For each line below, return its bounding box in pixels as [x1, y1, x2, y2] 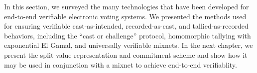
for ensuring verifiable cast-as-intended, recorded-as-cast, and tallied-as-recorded [4, 21, 249, 31]
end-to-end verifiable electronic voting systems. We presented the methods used [4, 11, 247, 21]
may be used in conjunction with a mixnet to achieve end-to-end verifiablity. [4, 59, 237, 70]
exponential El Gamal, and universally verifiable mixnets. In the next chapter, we [4, 40, 253, 50]
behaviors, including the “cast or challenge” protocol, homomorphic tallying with [4, 30, 251, 40]
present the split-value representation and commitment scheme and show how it [4, 49, 248, 60]
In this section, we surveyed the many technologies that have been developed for [4, 1, 249, 11]
